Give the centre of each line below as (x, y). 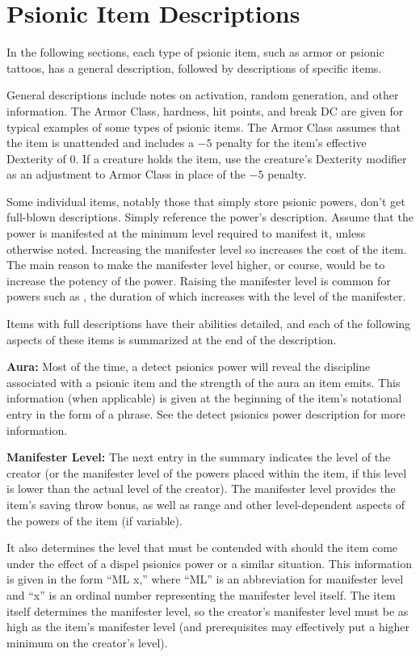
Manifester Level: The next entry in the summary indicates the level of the (199, 457)
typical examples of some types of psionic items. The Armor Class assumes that (204, 126)
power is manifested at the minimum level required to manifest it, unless (186, 233)
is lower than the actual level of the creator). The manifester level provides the (201, 489)
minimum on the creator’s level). (87, 642)
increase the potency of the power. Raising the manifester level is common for (199, 280)
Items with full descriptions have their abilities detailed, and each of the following (209, 324)
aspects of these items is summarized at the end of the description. (172, 339)
